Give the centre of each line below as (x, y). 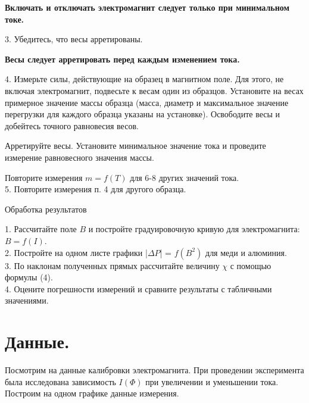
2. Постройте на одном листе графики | (76, 252)
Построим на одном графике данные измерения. (92, 393)
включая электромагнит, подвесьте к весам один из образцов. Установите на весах (154, 90)
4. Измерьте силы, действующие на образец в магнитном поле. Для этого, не (144, 79)
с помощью (251, 265)
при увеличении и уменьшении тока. (212, 381)
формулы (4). (29, 277)
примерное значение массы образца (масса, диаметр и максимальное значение (147, 102)
